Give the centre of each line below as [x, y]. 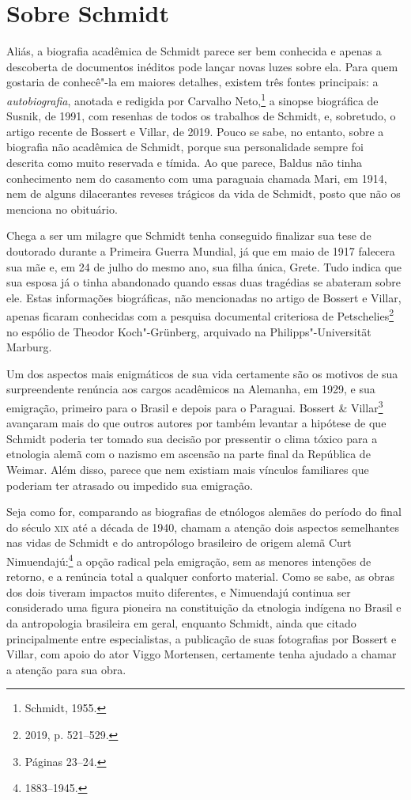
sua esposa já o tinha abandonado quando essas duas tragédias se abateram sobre [204, 282]
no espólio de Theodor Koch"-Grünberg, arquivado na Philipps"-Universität [189, 331]
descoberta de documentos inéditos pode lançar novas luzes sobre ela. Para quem [202, 66]
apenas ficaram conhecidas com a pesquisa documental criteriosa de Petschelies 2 [200, 315]
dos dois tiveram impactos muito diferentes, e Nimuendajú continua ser [179, 591]
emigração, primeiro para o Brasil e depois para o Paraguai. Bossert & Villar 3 [195, 406]
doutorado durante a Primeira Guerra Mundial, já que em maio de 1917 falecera [201, 250]
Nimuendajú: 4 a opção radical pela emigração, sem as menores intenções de [189, 559]
